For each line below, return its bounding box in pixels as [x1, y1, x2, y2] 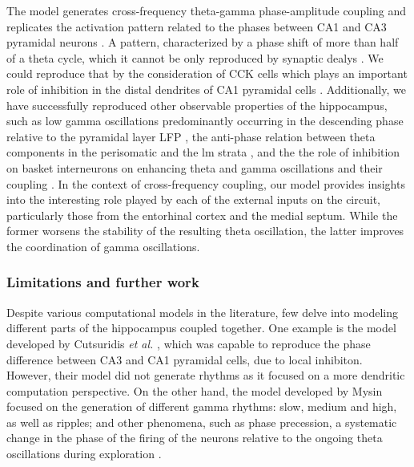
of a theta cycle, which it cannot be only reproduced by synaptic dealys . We [6, 49, 384, 66]
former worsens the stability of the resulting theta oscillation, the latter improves [6, 222, 404, 239]
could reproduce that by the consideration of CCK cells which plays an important [6, 65, 408, 82]
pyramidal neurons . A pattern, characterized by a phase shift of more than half [6, 34, 399, 51]
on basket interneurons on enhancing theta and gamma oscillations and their [6, 159, 383, 176]
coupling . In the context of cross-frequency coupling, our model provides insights [6, 175, 405, 192]
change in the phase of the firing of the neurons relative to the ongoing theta [6, 429, 383, 446]
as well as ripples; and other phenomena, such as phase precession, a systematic [6, 413, 397, 430]
